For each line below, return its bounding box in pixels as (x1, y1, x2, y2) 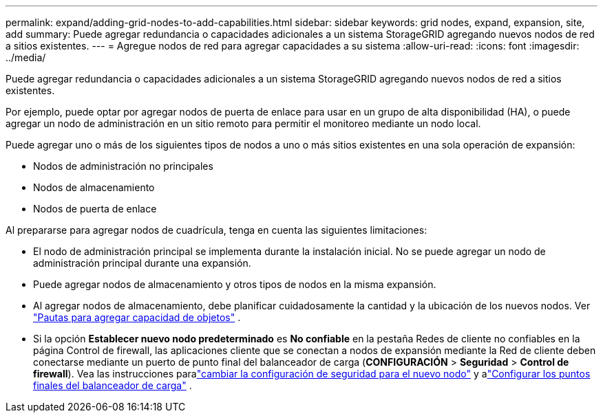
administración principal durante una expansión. (33, 257, 251, 269)
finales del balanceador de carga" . (33, 379, 192, 391)
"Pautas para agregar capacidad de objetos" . (33, 311, 241, 323)
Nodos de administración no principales (33, 160, 213, 172)
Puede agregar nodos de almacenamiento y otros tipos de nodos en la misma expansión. (33, 278, 436, 290)
